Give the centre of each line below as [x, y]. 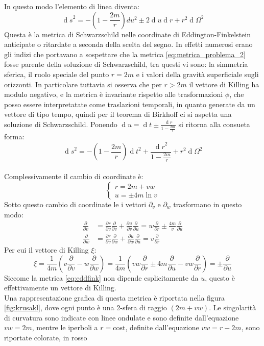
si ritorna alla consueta [214, 124]
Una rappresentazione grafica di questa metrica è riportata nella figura [115, 297]
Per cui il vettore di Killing [46, 249]
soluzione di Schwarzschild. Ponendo [61, 124]
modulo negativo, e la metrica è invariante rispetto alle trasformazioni [114, 94]
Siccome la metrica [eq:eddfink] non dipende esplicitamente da [101, 277]
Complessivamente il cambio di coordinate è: [74, 176]
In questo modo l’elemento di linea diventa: [72, 6]
